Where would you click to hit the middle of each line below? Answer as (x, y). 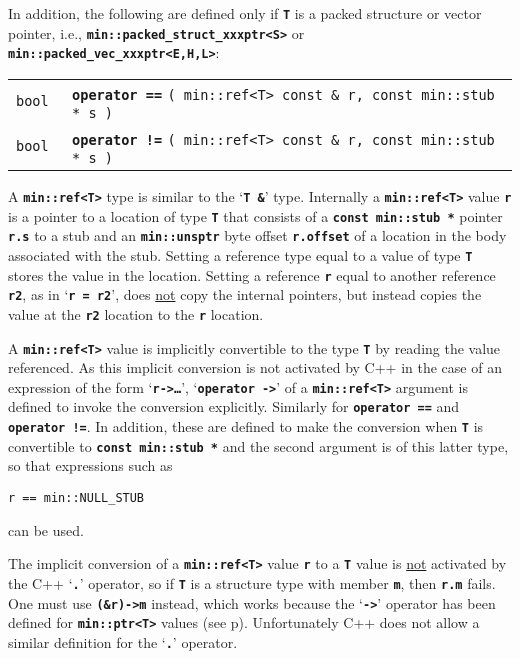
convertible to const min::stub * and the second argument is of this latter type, (258, 445)
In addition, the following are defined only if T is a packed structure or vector (245, 13)
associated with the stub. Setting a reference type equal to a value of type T (240, 254)
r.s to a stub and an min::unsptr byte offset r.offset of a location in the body (257, 235)
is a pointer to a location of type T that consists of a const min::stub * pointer (255, 215)
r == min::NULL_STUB (76, 498)
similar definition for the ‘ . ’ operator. (123, 641)
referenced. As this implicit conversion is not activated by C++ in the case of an (255, 367)
